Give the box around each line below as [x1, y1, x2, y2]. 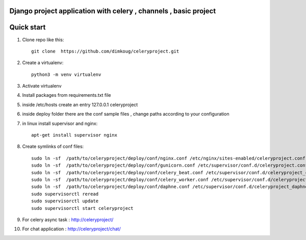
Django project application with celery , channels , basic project [9, 7, 216, 15]
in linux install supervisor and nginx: [22, 120, 98, 126]
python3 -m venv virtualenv [31, 71, 101, 77]
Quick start [9, 23, 46, 32]
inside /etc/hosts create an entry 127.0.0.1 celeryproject [22, 101, 138, 108]
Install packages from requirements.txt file [22, 92, 111, 98]
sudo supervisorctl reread [31, 191, 99, 197]
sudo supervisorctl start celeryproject [31, 205, 134, 211]
